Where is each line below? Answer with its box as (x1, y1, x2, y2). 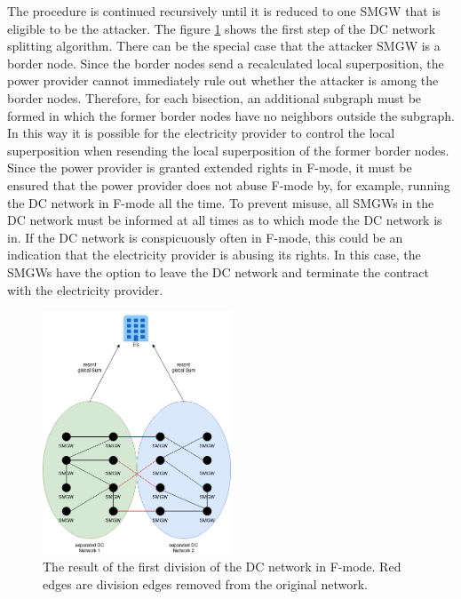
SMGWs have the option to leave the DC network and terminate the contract (7, 262, 429, 281)
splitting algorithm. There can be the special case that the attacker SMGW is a (7, 36, 441, 55)
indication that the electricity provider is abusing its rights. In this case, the (7, 245, 421, 264)
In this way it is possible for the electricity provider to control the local (7, 124, 395, 142)
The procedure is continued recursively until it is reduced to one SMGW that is (7, 2, 441, 20)
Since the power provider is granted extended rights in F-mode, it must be (7, 158, 412, 177)
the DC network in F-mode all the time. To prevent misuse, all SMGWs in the (7, 193, 434, 212)
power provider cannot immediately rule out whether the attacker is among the (7, 71, 439, 90)
